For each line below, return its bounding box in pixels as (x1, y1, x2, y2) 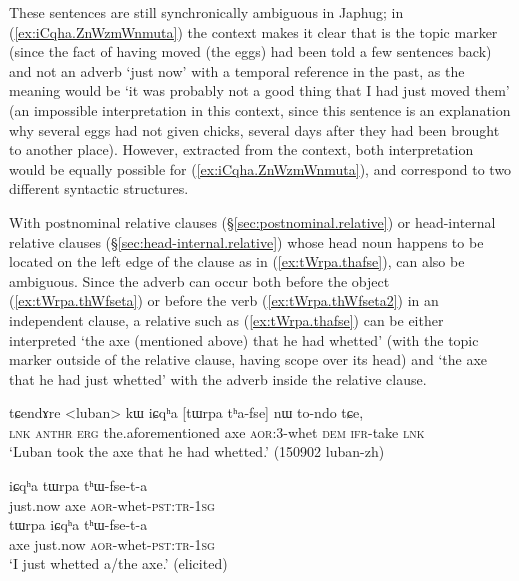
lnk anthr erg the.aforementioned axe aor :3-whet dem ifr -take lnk (9, 421, 425, 442)
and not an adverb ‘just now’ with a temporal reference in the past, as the (9, 60, 465, 81)
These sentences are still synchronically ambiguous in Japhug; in (9, 2, 404, 22)
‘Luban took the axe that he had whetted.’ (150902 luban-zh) (9, 441, 385, 462)
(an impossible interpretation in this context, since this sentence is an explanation (9, 99, 511, 120)
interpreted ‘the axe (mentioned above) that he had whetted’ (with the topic (9, 329, 479, 350)
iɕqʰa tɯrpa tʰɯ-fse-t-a (9, 475, 148, 496)
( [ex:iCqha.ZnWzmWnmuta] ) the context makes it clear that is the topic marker (9, 21, 498, 42)
